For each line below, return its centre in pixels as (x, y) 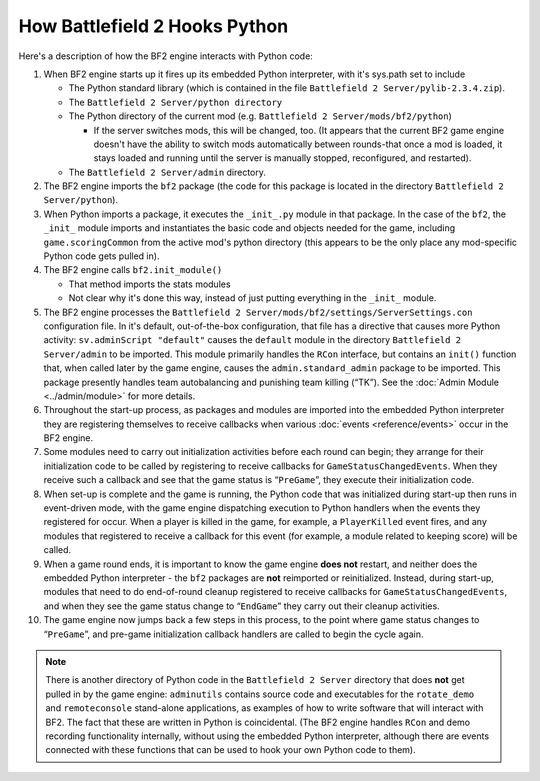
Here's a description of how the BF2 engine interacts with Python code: (166, 56)
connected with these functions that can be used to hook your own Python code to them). (230, 750)
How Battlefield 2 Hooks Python (153, 26)
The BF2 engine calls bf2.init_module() (133, 270)
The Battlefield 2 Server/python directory (175, 102)
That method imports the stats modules (149, 284)
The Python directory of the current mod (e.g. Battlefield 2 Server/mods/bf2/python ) (260, 116)
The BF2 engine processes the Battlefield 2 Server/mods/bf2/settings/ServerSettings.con (258, 312)
